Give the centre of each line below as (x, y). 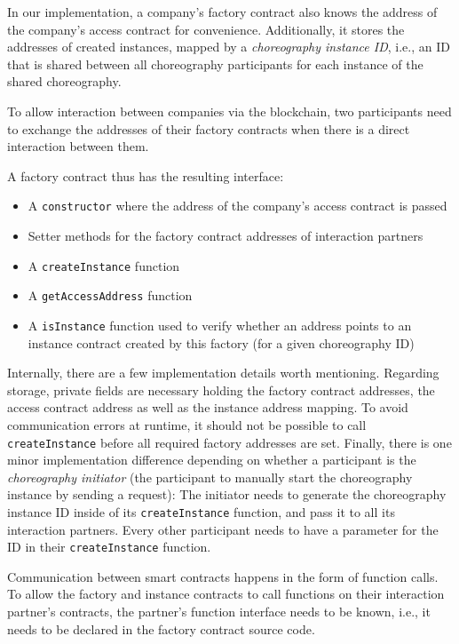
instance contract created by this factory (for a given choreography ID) (221, 342)
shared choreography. (64, 81)
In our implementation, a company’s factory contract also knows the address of (222, 12)
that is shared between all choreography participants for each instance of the (215, 64)
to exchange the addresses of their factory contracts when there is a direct (209, 128)
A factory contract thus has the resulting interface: (146, 175)
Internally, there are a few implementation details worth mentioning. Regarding (223, 373)
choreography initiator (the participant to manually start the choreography (210, 477)
